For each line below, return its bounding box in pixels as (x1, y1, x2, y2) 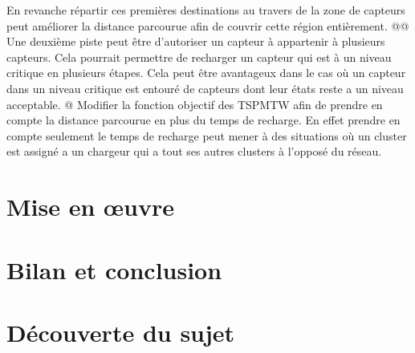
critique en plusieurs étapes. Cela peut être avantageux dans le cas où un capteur (6, 64, 406, 81)
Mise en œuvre (6, 190, 175, 223)
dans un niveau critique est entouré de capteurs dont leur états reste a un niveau (6, 79, 404, 96)
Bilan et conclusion (6, 253, 222, 286)
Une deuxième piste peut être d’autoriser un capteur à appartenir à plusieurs (6, 33, 385, 50)
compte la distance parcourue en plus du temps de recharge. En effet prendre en (6, 112, 401, 128)
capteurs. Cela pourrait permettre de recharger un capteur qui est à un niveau (6, 48, 392, 65)
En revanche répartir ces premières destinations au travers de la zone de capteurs (6, 2, 405, 18)
